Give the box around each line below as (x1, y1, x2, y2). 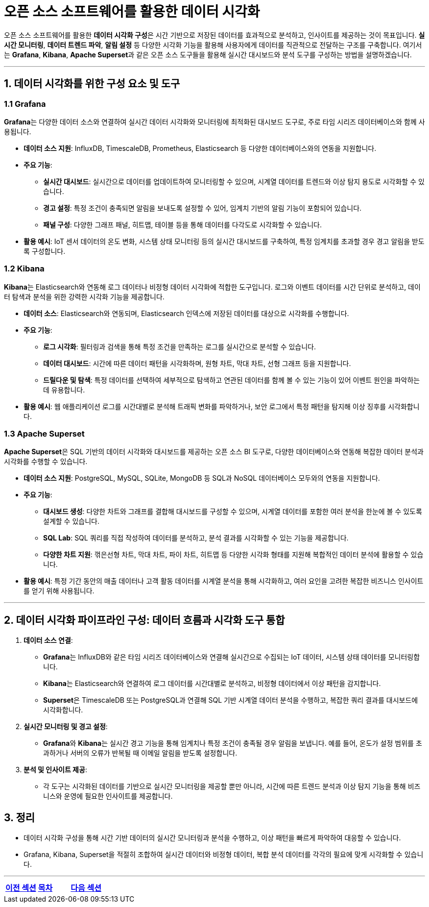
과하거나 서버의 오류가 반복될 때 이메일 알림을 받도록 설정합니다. (43, 749, 238, 758)
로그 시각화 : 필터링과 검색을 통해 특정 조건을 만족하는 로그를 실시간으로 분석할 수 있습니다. (43, 342, 316, 351)
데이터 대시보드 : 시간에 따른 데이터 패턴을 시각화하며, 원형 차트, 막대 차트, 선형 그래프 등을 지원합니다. (43, 359, 351, 368)
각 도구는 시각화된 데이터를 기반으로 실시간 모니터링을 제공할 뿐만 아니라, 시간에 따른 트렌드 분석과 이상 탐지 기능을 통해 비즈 (43, 782, 421, 791)
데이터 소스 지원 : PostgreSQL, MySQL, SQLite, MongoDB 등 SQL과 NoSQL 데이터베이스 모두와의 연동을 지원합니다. (24, 474, 380, 483)
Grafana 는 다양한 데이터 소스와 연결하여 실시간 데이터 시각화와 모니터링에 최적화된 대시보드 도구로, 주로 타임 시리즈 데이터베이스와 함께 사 (4, 117, 425, 126)
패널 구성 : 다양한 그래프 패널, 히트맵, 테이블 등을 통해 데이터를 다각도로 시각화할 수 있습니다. (43, 220, 322, 229)
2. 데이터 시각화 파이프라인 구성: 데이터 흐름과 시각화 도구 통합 (4, 613, 285, 626)
